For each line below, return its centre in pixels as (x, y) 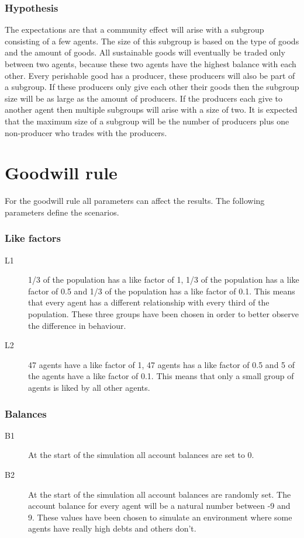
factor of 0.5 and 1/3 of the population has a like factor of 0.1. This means (162, 291)
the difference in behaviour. (77, 325)
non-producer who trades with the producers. (86, 132)
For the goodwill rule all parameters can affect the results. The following (135, 201)
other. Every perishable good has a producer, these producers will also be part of (150, 75)
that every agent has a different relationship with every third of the (149, 302)
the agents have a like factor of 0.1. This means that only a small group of (161, 376)
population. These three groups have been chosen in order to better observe (163, 314)
